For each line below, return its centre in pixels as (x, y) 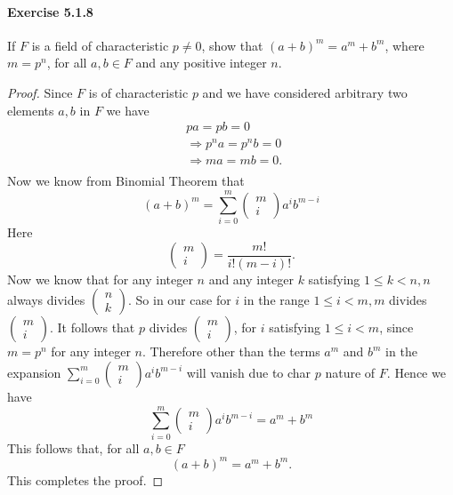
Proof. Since (40, 92)
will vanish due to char (249, 372)
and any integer (251, 279)
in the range (276, 300)
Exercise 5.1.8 (50, 11)
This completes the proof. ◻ (85, 479)
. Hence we (416, 372)
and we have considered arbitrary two (305, 92)
